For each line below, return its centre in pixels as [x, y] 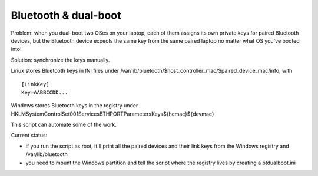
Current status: [29, 136]
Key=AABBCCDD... [45, 92]
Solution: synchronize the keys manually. [60, 60]
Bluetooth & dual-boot [66, 15]
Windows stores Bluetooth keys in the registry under [74, 106]
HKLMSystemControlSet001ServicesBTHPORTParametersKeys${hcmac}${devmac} [112, 114]
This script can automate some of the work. [64, 125]
